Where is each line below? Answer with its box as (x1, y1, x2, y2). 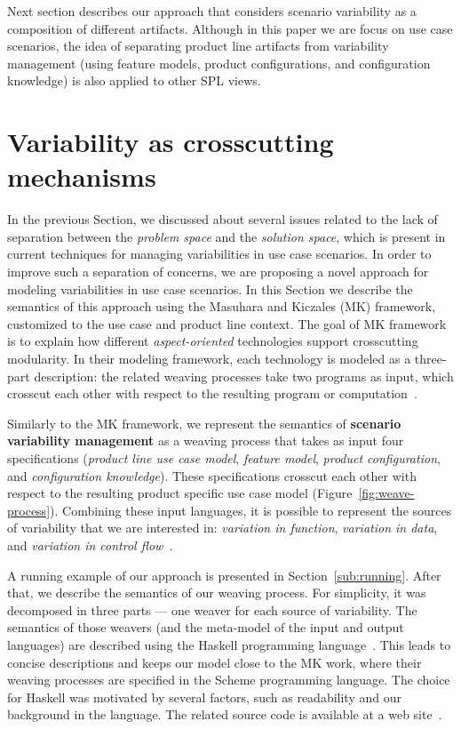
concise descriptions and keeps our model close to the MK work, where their (7, 653, 422, 671)
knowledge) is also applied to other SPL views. (7, 71, 261, 90)
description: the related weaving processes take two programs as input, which (34, 366, 454, 385)
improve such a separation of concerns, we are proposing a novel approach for (7, 262, 429, 281)
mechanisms (7, 158, 156, 195)
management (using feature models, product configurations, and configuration (7, 53, 431, 72)
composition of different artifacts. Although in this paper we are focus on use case (7, 19, 453, 37)
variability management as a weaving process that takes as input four (7, 431, 404, 450)
